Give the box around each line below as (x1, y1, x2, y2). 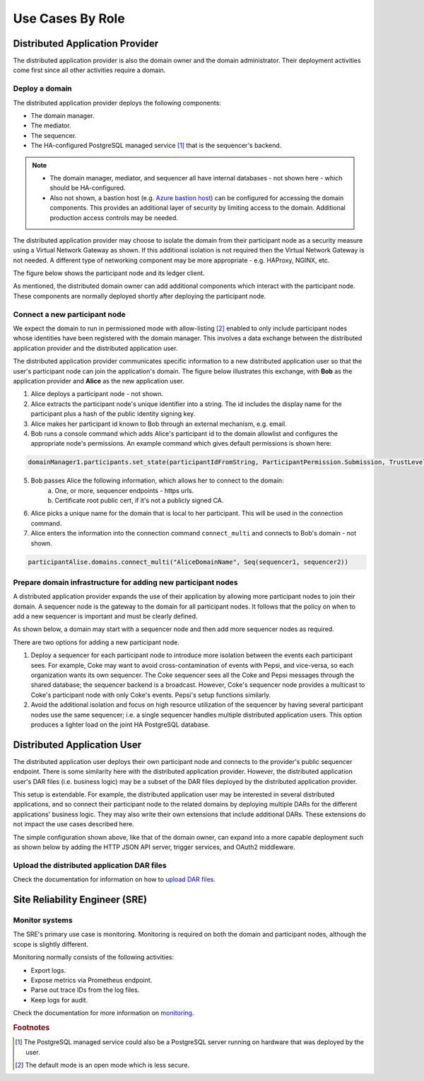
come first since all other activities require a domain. (13, 66, 166, 74)
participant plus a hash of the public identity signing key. (30, 410, 196, 418)
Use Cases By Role (13, 11, 125, 26)
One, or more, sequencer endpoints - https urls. (54, 486, 194, 495)
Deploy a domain (13, 83, 72, 93)
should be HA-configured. (49, 184, 126, 192)
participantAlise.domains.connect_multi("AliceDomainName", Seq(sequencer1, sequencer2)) (28, 557, 349, 566)
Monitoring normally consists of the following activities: (13, 953, 175, 961)
